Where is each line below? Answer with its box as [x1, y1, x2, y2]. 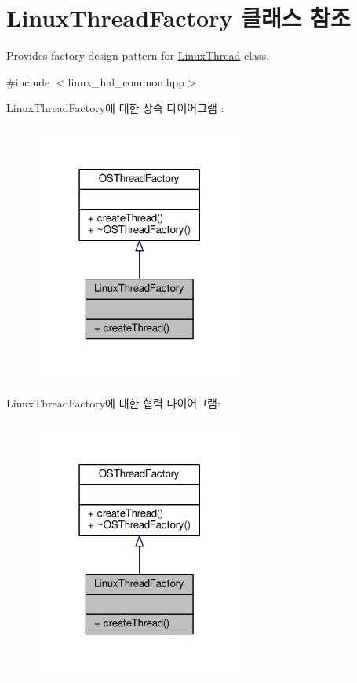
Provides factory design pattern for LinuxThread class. [6, 47, 269, 64]
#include [6, 73, 50, 89]
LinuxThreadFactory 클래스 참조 [6, 2, 351, 34]
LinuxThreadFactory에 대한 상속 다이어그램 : [6, 100, 224, 116]
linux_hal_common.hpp [67, 73, 185, 89]
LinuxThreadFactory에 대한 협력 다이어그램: [6, 395, 220, 411]
